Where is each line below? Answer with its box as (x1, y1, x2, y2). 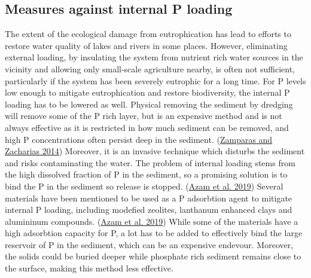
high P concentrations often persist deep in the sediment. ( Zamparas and (5, 133, 273, 145)
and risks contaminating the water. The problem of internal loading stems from (5, 156, 295, 169)
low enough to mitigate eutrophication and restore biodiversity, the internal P (5, 86, 290, 99)
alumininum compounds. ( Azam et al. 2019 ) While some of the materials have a (5, 215, 298, 227)
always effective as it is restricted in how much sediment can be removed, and (5, 121, 289, 133)
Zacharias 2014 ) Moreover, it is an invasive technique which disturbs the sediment (5, 145, 305, 157)
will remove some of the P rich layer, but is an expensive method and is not (5, 109, 282, 122)
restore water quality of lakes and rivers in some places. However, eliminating (5, 39, 288, 51)
